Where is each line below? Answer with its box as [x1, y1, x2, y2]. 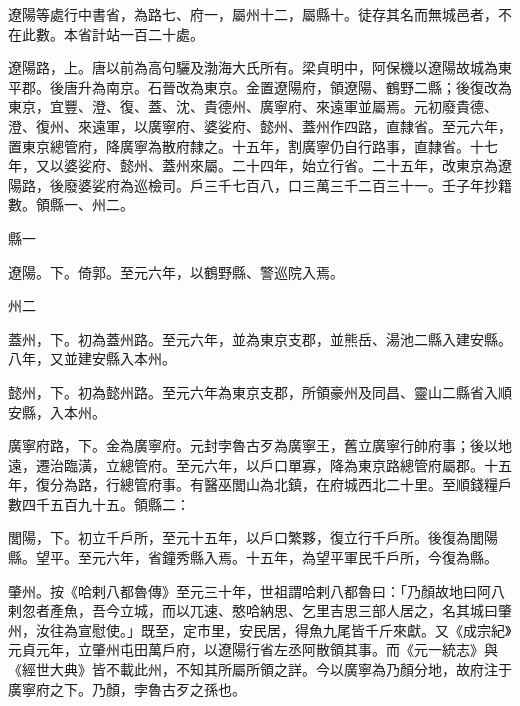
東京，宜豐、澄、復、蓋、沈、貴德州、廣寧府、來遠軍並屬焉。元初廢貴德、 [8, 96, 498, 117]
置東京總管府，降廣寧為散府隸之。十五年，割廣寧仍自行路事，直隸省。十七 [8, 135, 498, 156]
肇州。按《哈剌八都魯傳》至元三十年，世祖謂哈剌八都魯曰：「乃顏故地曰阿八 [8, 580, 505, 601]
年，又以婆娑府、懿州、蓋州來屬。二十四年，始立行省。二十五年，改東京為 [8, 155, 498, 176]
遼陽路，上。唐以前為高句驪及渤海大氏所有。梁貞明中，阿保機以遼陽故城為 [8, 57, 498, 78]
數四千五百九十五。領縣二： [8, 493, 190, 514]
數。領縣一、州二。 [8, 194, 134, 215]
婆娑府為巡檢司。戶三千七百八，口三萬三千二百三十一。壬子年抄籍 [77, 174, 512, 195]
